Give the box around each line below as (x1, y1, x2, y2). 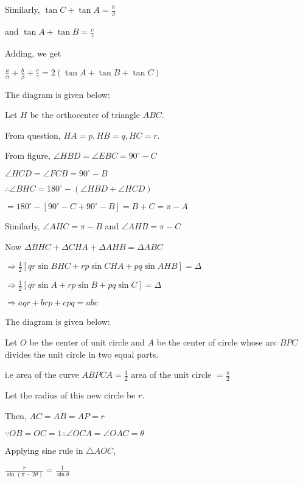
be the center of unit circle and (29, 335, 145, 348)
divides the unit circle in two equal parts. (5, 347, 159, 360)
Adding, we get (5, 47, 61, 60)
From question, (5, 128, 61, 141)
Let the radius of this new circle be (5, 388, 136, 401)
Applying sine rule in (5, 444, 83, 457)
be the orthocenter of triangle (30, 108, 140, 121)
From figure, (5, 149, 50, 162)
